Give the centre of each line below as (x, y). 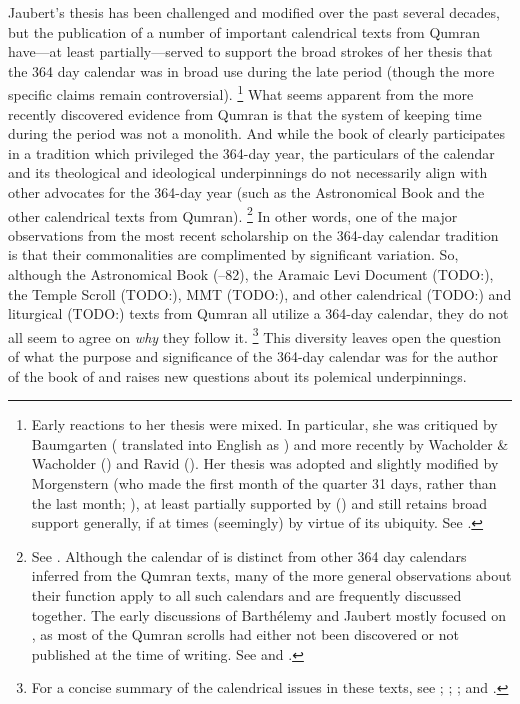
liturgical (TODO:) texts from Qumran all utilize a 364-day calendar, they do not (258, 313)
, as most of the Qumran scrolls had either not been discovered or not (245, 634)
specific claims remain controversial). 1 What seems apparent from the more (241, 93)
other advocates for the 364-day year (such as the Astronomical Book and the (246, 192)
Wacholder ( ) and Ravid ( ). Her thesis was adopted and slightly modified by (265, 463)
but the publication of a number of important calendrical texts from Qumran (244, 31)
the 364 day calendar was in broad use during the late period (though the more (251, 70)
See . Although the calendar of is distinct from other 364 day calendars (249, 555)
